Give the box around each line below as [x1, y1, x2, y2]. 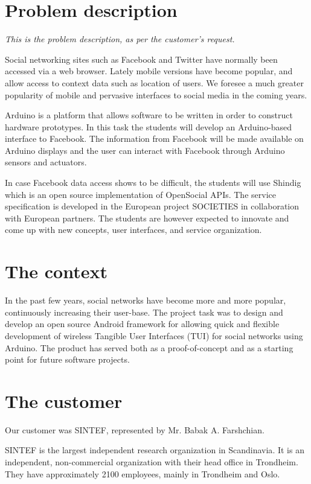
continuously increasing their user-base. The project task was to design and [5, 305, 283, 318]
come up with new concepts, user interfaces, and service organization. [5, 223, 262, 236]
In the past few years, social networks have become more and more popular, [5, 294, 286, 307]
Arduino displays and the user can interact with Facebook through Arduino [5, 144, 285, 156]
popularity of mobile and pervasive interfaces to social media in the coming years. [5, 88, 307, 101]
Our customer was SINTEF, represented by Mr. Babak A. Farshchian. [5, 423, 265, 436]
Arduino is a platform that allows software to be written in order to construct [5, 109, 293, 121]
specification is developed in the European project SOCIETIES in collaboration [5, 200, 300, 212]
